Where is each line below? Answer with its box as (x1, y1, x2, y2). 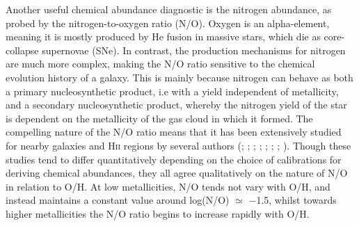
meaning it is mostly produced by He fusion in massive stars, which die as (6, 29, 321, 44)
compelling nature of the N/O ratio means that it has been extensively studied (6, 124, 342, 139)
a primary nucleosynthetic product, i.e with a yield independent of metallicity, (6, 83, 339, 98)
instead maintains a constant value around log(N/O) (6, 193, 230, 207)
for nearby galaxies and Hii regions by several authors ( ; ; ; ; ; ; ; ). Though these (6, 138, 351, 152)
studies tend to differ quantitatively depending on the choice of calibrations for (6, 152, 342, 166)
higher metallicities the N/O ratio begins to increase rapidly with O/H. (6, 206, 310, 220)
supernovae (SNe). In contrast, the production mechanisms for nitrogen (42, 42, 346, 57)
